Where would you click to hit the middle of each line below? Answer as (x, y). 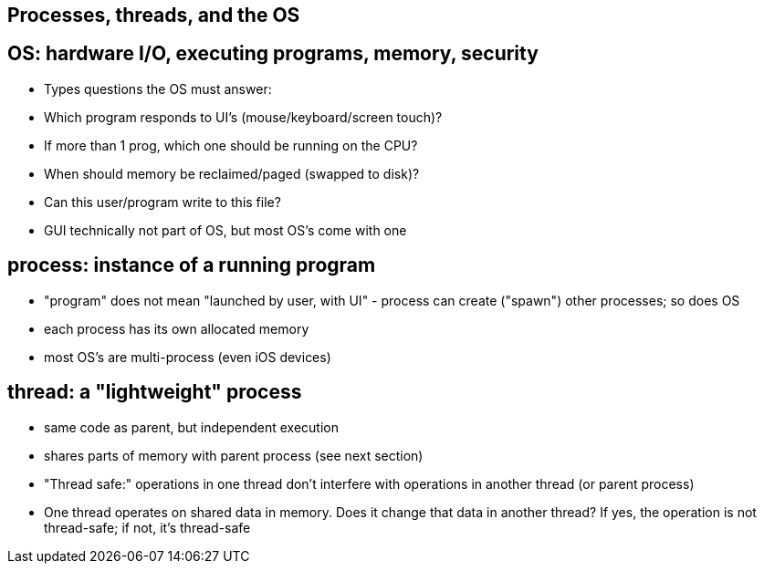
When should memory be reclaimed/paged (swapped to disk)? (232, 173)
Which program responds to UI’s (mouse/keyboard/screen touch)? (243, 117)
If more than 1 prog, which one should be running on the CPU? (231, 145)
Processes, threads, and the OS (154, 15)
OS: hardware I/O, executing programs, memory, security (273, 54)
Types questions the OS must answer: (158, 88)
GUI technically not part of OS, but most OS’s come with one (225, 230)
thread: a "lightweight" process (155, 392)
